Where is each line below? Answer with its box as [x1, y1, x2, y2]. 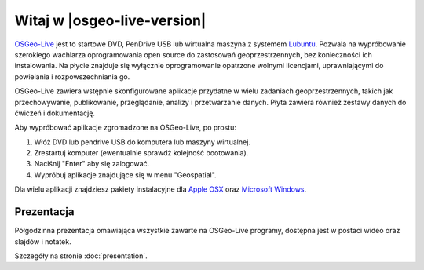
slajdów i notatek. [14, 236, 71, 246]
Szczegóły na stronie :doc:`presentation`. [14, 251, 148, 261]
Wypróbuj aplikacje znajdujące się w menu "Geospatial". [34, 170, 217, 180]
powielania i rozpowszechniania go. [14, 71, 130, 82]
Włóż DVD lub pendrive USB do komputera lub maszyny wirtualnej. [34, 137, 251, 147]
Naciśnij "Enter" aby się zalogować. [34, 159, 150, 169]
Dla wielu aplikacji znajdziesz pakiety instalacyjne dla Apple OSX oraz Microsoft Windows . [14, 184, 307, 194]
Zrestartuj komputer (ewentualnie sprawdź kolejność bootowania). [34, 148, 249, 158]
